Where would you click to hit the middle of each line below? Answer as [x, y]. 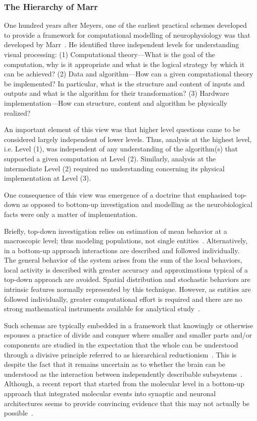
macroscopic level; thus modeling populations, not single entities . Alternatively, [126, 241]
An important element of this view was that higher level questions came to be [122, 129]
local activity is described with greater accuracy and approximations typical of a [126, 269]
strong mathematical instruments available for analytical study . [102, 309]
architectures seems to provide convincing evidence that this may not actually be [127, 403]
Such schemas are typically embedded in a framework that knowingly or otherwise [129, 325]
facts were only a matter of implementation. [71, 214]
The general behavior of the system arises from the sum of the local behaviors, [123, 260]
